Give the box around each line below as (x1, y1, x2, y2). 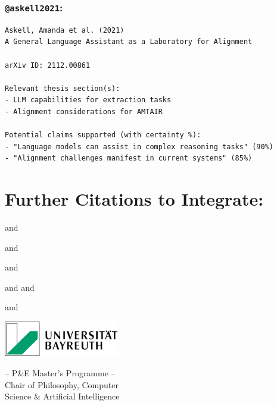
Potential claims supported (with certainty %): (5, 131, 201, 140)
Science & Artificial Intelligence (5, 390, 120, 402)
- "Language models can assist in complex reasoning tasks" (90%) (5, 142, 274, 151)
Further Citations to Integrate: (5, 187, 264, 211)
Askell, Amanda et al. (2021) (5, 26, 125, 34)
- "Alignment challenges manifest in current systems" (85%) (5, 154, 253, 163)
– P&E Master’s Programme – (5, 366, 116, 379)
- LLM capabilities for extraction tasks (5, 96, 172, 105)
